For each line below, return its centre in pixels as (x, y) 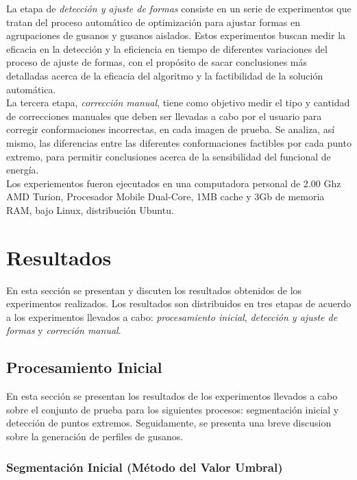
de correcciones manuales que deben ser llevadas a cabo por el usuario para (164, 116)
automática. (31, 89)
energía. (23, 170)
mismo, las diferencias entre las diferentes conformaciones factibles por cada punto (179, 142)
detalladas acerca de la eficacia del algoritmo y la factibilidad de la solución (165, 75)
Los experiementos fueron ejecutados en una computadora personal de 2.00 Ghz (174, 183)
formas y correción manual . (64, 330)
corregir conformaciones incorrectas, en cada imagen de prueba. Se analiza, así (171, 129)
